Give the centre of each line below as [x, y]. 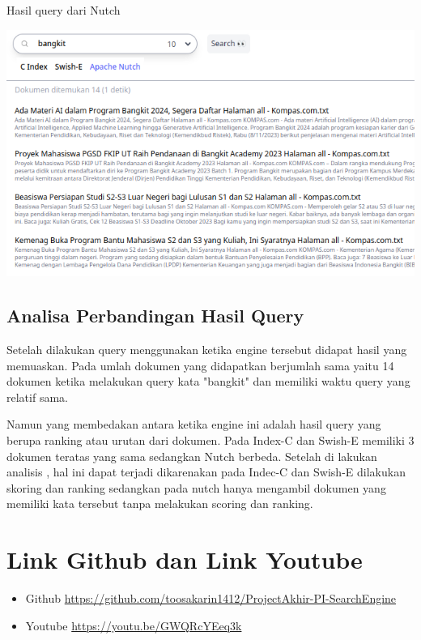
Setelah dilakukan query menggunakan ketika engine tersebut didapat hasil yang [207, 350]
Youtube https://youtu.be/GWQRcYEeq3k [134, 625]
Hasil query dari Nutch [64, 10]
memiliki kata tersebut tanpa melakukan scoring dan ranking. [160, 503]
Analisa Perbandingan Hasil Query [155, 316]
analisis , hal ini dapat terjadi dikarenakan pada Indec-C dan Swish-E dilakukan [206, 472]
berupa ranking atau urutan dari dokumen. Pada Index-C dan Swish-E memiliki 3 [210, 440]
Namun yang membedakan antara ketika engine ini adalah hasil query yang [194, 424]
